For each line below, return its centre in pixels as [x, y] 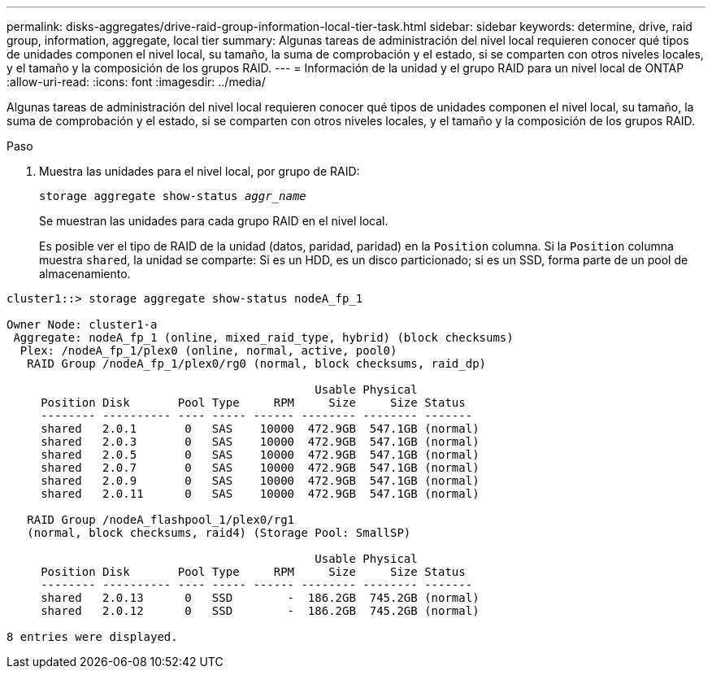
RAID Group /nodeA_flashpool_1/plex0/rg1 [161, 520]
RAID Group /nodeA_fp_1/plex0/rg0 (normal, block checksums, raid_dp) [257, 364]
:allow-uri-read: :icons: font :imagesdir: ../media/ [136, 82]
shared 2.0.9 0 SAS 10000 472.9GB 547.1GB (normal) [260, 481]
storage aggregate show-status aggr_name [173, 196]
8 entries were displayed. [92, 637]
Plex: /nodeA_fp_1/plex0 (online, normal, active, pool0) [208, 351]
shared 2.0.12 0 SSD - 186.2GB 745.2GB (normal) [260, 611]
